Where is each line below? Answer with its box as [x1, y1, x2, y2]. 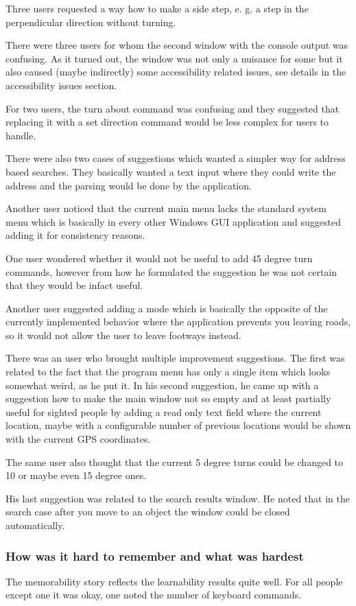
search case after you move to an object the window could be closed [5, 504, 290, 519]
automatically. [5, 518, 65, 532]
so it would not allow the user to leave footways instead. [5, 327, 241, 342]
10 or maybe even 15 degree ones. [5, 468, 147, 482]
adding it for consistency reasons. [5, 228, 145, 242]
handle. [5, 128, 36, 142]
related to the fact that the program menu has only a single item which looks [5, 364, 331, 379]
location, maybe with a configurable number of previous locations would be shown [5, 418, 351, 432]
